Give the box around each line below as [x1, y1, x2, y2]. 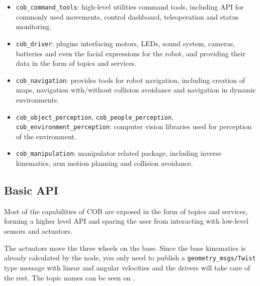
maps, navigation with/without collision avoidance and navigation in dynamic [16, 84, 256, 95]
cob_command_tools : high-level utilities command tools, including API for [16, 2, 244, 12]
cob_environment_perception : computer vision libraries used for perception [16, 121, 252, 132]
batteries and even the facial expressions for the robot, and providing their [16, 48, 246, 58]
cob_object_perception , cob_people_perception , [16, 111, 174, 122]
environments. [16, 94, 59, 105]
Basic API [4, 182, 58, 198]
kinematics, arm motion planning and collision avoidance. [16, 158, 193, 168]
